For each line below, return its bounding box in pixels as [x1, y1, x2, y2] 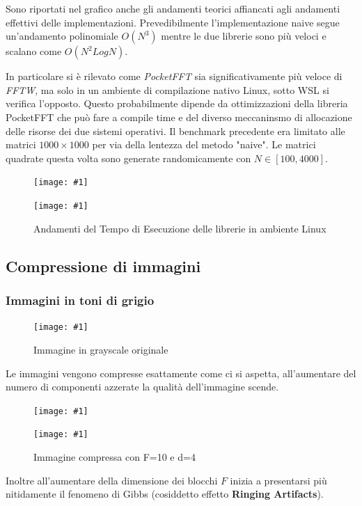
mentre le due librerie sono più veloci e [161, 29, 326, 43]
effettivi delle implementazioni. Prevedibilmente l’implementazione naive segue [6, 15, 340, 29]
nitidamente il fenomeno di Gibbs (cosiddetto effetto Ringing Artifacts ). [6, 487, 324, 501]
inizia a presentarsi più [230, 473, 327, 487]
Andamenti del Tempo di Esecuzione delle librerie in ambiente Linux [33, 221, 326, 235]
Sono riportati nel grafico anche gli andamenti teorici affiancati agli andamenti [6, 1, 340, 15]
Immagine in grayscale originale [33, 342, 168, 356]
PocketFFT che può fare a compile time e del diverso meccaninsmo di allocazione [6, 109, 352, 124]
